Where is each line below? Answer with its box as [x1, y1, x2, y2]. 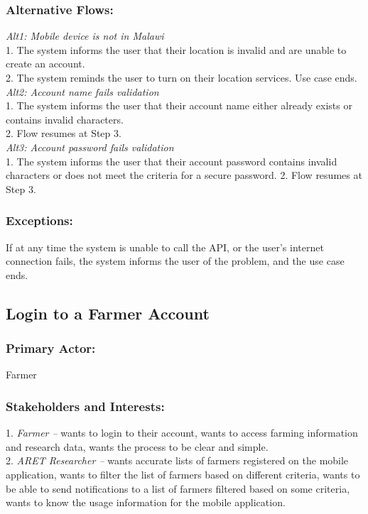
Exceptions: [6, 212, 73, 229]
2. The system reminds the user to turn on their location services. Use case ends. [6, 70, 357, 84]
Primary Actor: [6, 339, 96, 357]
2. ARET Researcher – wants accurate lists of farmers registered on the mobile [6, 453, 349, 468]
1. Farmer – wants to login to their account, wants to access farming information [6, 425, 358, 440]
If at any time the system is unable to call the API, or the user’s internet [6, 239, 324, 254]
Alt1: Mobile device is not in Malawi [6, 28, 164, 43]
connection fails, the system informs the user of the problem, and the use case [6, 253, 345, 268]
